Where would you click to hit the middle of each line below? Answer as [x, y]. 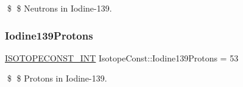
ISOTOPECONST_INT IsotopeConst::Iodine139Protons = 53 [122, 57]
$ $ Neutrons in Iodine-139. [59, 8]
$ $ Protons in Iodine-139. [57, 78]
